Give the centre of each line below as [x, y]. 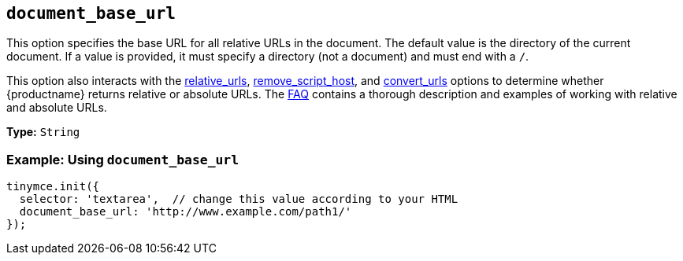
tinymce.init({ [53, 187]
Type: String [43, 132]
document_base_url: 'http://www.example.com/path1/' [186, 212]
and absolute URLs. [57, 108]
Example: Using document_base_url [123, 159]
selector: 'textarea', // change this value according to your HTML [239, 199]
